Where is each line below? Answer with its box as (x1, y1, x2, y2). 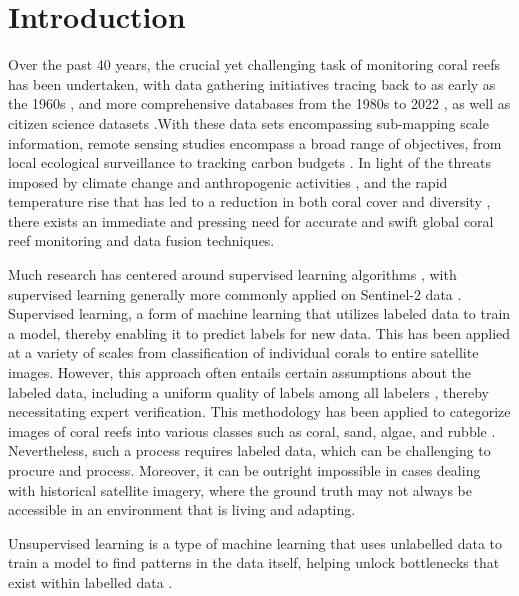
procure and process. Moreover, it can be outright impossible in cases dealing (8, 460, 481, 480)
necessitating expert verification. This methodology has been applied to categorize (8, 401, 511, 422)
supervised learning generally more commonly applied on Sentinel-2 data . (8, 283, 462, 304)
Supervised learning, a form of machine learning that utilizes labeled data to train (8, 303, 511, 324)
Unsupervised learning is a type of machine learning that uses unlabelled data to (8, 532, 503, 553)
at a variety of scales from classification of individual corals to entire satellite (8, 342, 479, 363)
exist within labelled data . (8, 571, 173, 592)
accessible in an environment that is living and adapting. (8, 499, 356, 520)
